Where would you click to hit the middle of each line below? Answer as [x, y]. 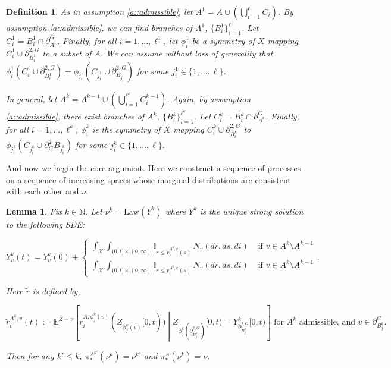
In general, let [32, 98]
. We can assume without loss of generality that [187, 53]
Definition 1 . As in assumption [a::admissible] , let [99, 11]
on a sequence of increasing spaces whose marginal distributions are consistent [148, 179]
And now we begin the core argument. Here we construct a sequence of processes [154, 168]
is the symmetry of [126, 129]
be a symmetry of [223, 40]
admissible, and [327, 323]
